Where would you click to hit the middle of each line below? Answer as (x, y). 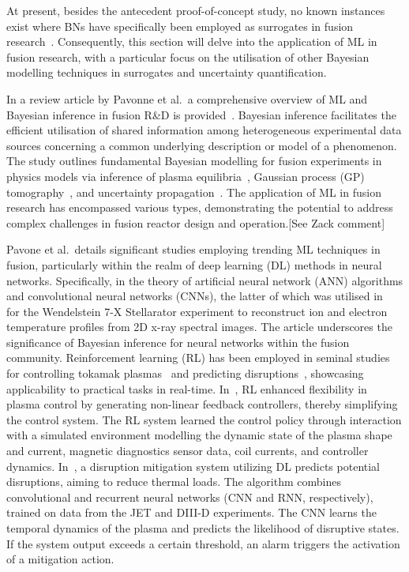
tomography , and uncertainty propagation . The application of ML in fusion (194, 192)
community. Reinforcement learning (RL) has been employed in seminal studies (198, 357)
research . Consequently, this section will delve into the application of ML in (192, 41)
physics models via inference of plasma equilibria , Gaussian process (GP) (186, 176)
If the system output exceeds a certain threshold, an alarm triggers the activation (203, 543)
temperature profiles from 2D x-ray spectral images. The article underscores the (199, 327)
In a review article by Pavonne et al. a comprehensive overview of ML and (187, 98)
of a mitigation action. (60, 559)
